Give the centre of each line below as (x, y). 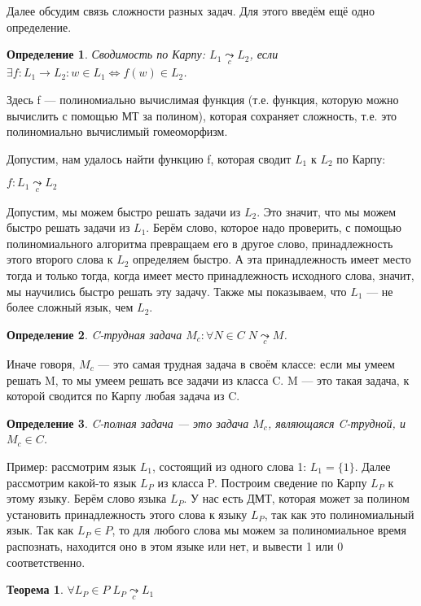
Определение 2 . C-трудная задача (94, 334)
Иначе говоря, (41, 363)
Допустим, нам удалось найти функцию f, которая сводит (149, 158)
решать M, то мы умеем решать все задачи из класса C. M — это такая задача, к (208, 379)
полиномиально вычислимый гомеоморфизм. (117, 131)
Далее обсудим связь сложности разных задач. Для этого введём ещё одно (191, 11)
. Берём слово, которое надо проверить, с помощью (274, 227)
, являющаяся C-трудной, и (336, 423)
